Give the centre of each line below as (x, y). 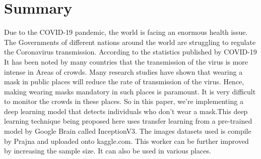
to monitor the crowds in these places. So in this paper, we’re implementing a (124, 101)
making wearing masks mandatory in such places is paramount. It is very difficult (130, 91)
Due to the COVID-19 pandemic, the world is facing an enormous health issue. (126, 32)
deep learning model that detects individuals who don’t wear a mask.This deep (126, 111)
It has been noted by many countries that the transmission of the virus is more (126, 61)
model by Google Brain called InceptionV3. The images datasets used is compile (128, 131)
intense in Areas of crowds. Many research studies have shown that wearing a (123, 71)
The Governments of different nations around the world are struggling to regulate (130, 42)
